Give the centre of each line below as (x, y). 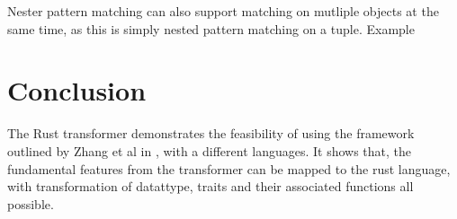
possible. (31, 203)
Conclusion (77, 90)
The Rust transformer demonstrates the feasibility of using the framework (211, 133)
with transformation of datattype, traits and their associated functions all (211, 186)
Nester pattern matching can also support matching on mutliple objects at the (223, 11)
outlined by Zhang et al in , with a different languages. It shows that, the (210, 150)
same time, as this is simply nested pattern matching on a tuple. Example (211, 28)
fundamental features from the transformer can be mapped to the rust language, (229, 168)
